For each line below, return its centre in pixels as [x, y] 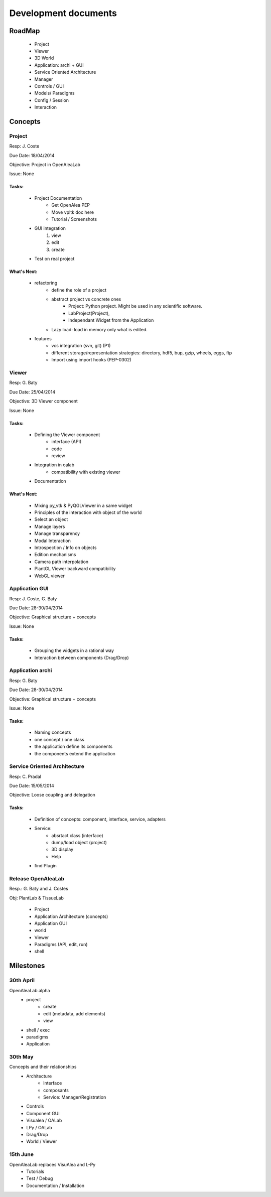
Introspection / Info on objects [65, 548]
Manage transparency [57, 534]
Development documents [63, 13]
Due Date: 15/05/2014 [32, 786]
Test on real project [54, 258]
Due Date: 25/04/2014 [32, 392]
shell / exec [38, 1030]
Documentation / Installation [55, 1185]
